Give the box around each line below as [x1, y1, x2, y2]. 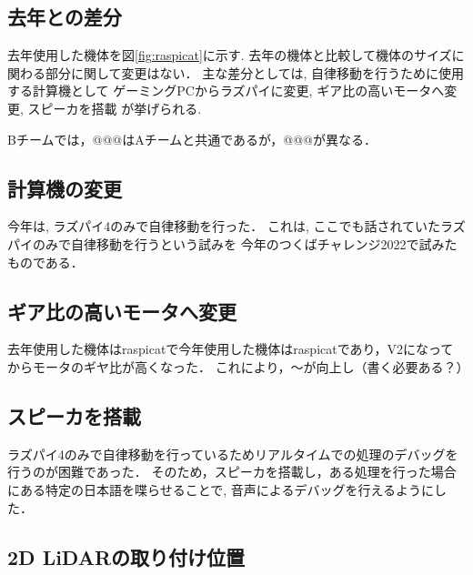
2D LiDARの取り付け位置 [7, 542, 246, 570]
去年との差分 [7, 3, 122, 31]
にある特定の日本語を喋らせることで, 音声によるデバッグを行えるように [7, 479, 435, 499]
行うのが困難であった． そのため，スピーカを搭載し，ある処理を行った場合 [7, 462, 457, 481]
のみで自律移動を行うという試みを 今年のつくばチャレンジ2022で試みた [32, 234, 458, 253]
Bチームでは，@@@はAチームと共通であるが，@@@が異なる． [7, 129, 377, 148]
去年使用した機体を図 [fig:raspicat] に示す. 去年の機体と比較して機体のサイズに [7, 45, 465, 65]
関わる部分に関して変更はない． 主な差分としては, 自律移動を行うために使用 [7, 63, 465, 82]
